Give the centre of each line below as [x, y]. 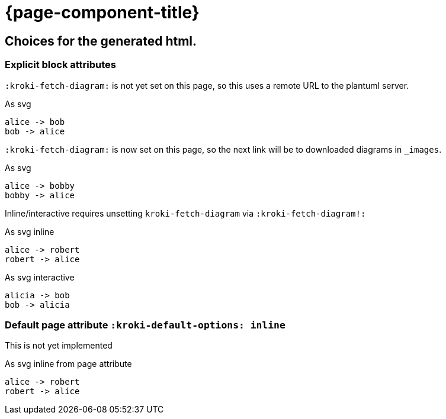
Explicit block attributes [61, 65]
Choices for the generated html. [101, 41]
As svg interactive [40, 277]
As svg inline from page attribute [68, 364]
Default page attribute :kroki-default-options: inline [145, 325]
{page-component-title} [102, 12]
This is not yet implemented [59, 346]
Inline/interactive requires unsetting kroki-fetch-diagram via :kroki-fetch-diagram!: [185, 213]
